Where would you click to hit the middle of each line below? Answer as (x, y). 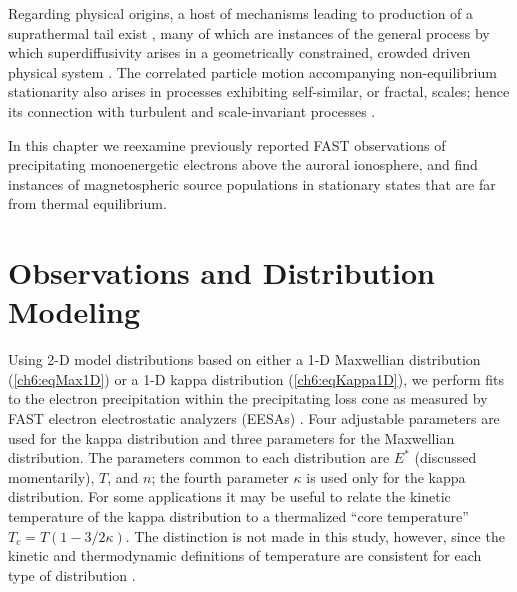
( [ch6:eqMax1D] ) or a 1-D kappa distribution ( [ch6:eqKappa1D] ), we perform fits (256, 378)
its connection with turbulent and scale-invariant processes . (192, 110)
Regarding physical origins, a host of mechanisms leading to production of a (241, 13)
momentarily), (51, 476)
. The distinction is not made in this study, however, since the (315, 535)
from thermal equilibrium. (87, 203)
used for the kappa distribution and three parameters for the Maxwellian (231, 437)
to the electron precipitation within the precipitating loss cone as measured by (248, 398)
